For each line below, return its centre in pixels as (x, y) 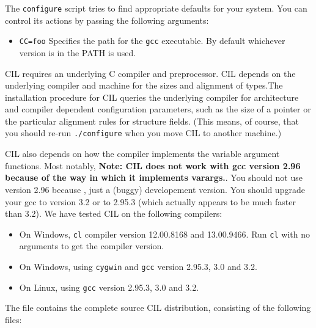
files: (13, 319)
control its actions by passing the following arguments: (107, 20)
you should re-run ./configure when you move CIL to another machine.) (143, 133)
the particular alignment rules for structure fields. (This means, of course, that (152, 121)
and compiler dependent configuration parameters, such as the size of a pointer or (158, 109)
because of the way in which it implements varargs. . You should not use (154, 177)
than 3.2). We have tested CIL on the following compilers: (114, 213)
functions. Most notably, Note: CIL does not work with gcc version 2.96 (153, 165)
